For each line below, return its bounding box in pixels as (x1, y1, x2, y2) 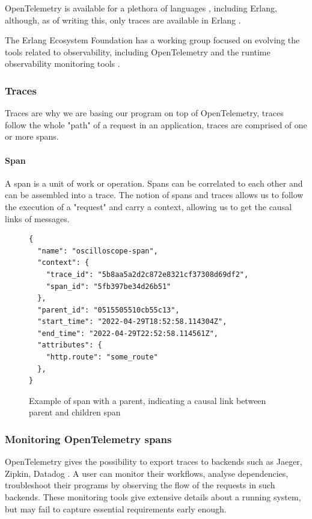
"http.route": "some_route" (46, 353, 158, 362)
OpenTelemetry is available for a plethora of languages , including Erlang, (5, 2, 277, 14)
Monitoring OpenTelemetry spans (5, 431, 172, 446)
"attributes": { (37, 341, 102, 350)
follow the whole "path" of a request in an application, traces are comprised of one (5, 118, 307, 131)
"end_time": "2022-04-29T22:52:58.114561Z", (37, 329, 218, 338)
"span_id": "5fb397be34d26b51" (46, 282, 171, 291)
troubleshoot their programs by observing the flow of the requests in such (5, 479, 275, 491)
